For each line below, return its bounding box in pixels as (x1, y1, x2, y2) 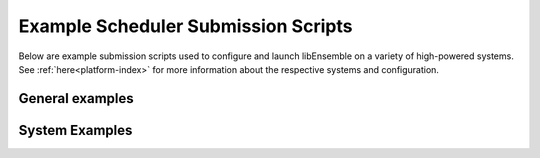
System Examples (18, 121, 133, 139)
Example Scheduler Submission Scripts (18, 15, 353, 37)
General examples (18, 90, 134, 107)
